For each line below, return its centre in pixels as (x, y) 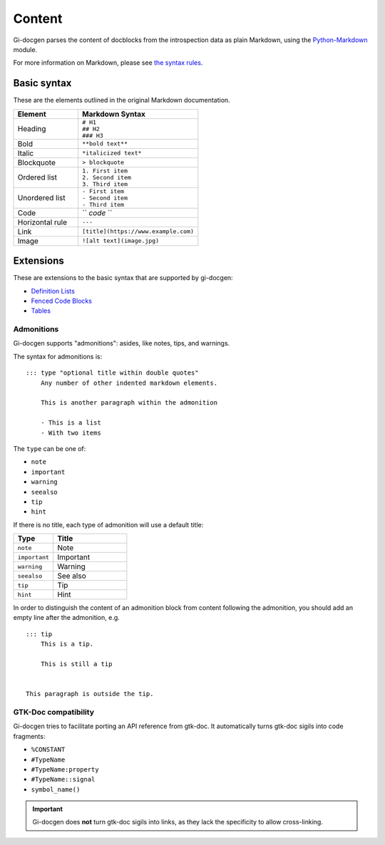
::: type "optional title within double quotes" (112, 373)
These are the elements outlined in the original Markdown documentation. (122, 100)
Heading (32, 129)
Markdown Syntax (114, 114)
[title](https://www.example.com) (138, 232)
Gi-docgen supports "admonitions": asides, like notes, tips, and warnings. (122, 343)
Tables (41, 311)
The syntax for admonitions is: (58, 356)
